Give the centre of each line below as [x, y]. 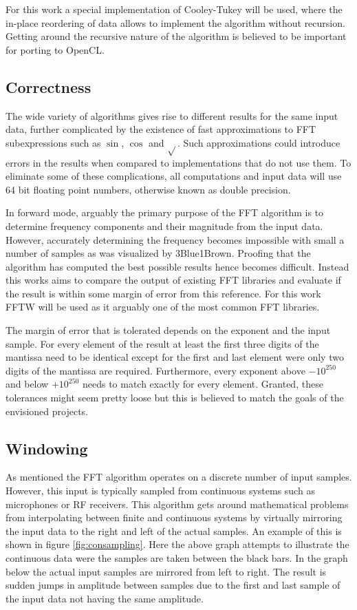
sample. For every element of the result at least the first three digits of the [162, 343]
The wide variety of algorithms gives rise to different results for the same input [172, 115]
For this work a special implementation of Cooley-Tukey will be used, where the [174, 9]
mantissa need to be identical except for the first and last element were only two [175, 357]
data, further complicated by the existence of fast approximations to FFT [161, 129]
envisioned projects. [47, 411]
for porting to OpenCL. [55, 49]
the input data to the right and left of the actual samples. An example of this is [174, 530]
